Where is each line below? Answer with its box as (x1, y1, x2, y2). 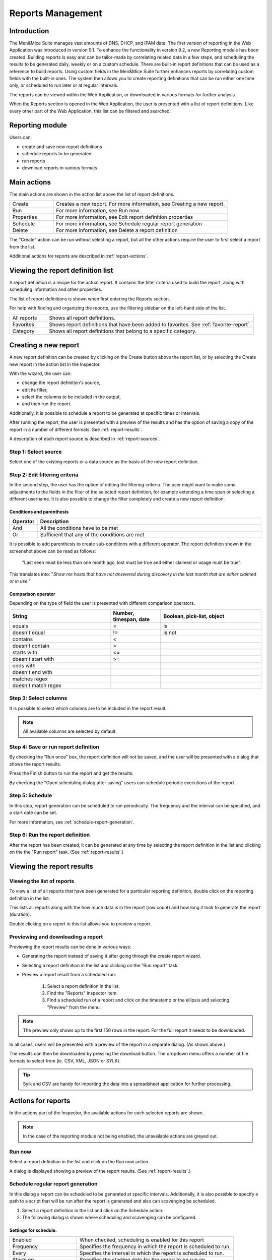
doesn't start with (12, 655, 54, 662)
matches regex (12, 675, 48, 682)
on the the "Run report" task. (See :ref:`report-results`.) (9, 849, 124, 855)
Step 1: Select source (9, 448, 62, 455)
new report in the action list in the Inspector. (9, 361, 101, 367)
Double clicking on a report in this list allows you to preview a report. (9, 920, 152, 927)
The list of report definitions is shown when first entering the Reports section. (9, 295, 170, 302)
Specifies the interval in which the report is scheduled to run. (80, 1250, 224, 1257)
